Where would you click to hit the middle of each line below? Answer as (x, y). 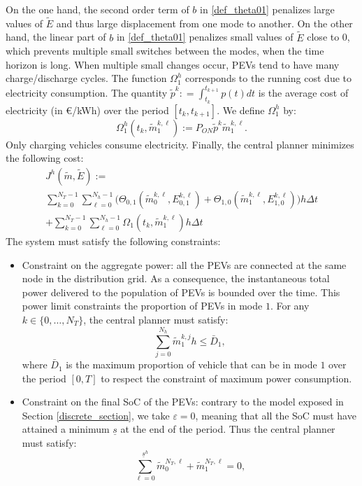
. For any (290, 306)
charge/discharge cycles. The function (86, 78)
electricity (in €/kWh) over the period (87, 110)
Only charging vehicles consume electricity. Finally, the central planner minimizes (180, 144)
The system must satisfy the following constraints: (113, 241)
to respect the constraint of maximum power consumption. (226, 378)
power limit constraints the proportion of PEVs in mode (142, 306)
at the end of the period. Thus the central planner (228, 429)
